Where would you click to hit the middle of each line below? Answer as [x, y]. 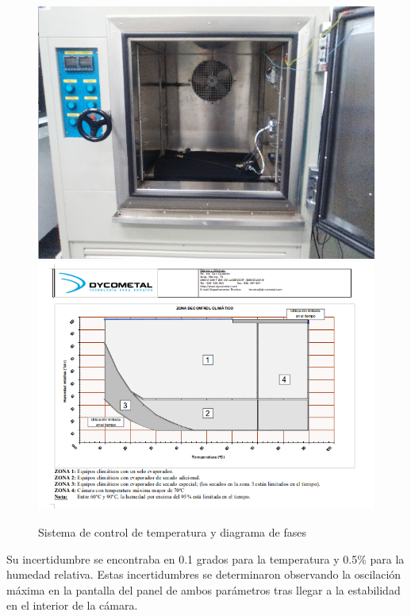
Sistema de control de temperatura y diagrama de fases [172, 532]
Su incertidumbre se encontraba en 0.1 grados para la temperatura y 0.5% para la [205, 558]
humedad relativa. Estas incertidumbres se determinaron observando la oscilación [204, 574]
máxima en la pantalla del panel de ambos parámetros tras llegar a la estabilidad [204, 589]
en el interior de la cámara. [72, 605]
